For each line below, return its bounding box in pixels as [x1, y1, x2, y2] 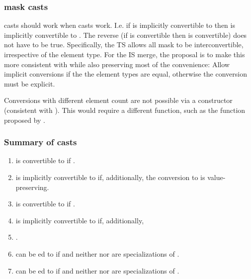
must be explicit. [4, 78, 55, 89]
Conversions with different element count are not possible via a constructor [4, 95, 233, 105]
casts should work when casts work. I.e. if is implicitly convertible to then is [4, 20, 235, 30]
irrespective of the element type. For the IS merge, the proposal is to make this [4, 49, 245, 59]
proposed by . [4, 114, 45, 125]
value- [207, 172, 226, 182]
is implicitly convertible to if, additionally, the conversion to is [15, 172, 205, 182]
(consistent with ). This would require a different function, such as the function [4, 104, 246, 115]
